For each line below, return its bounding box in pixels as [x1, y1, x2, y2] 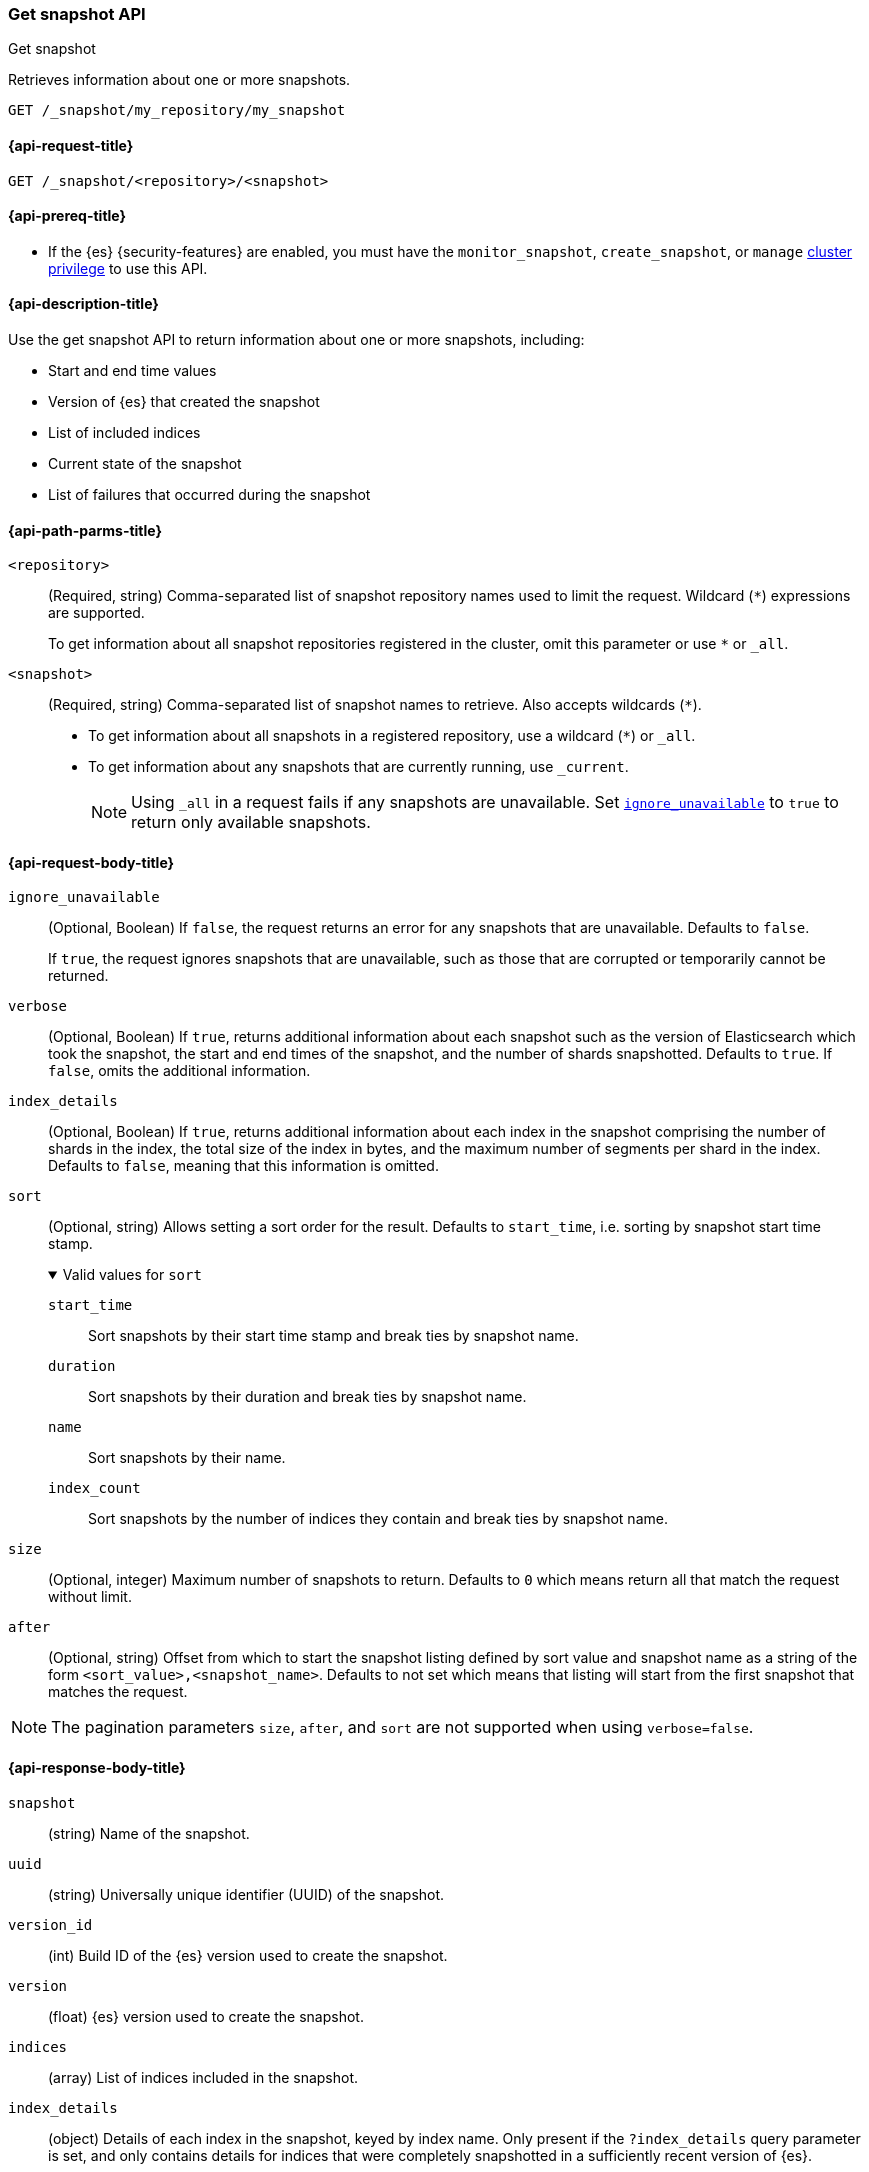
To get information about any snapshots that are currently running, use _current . [88, 758, 629, 776]
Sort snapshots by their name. [88, 1449, 286, 1467]
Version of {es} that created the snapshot [48, 393, 320, 411]
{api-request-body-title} [8, 853, 175, 871]
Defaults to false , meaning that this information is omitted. [48, 1157, 439, 1175]
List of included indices [48, 424, 201, 442]
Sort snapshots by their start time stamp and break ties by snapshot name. [88, 1327, 579, 1345]
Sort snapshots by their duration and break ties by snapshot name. [88, 1388, 527, 1406]
